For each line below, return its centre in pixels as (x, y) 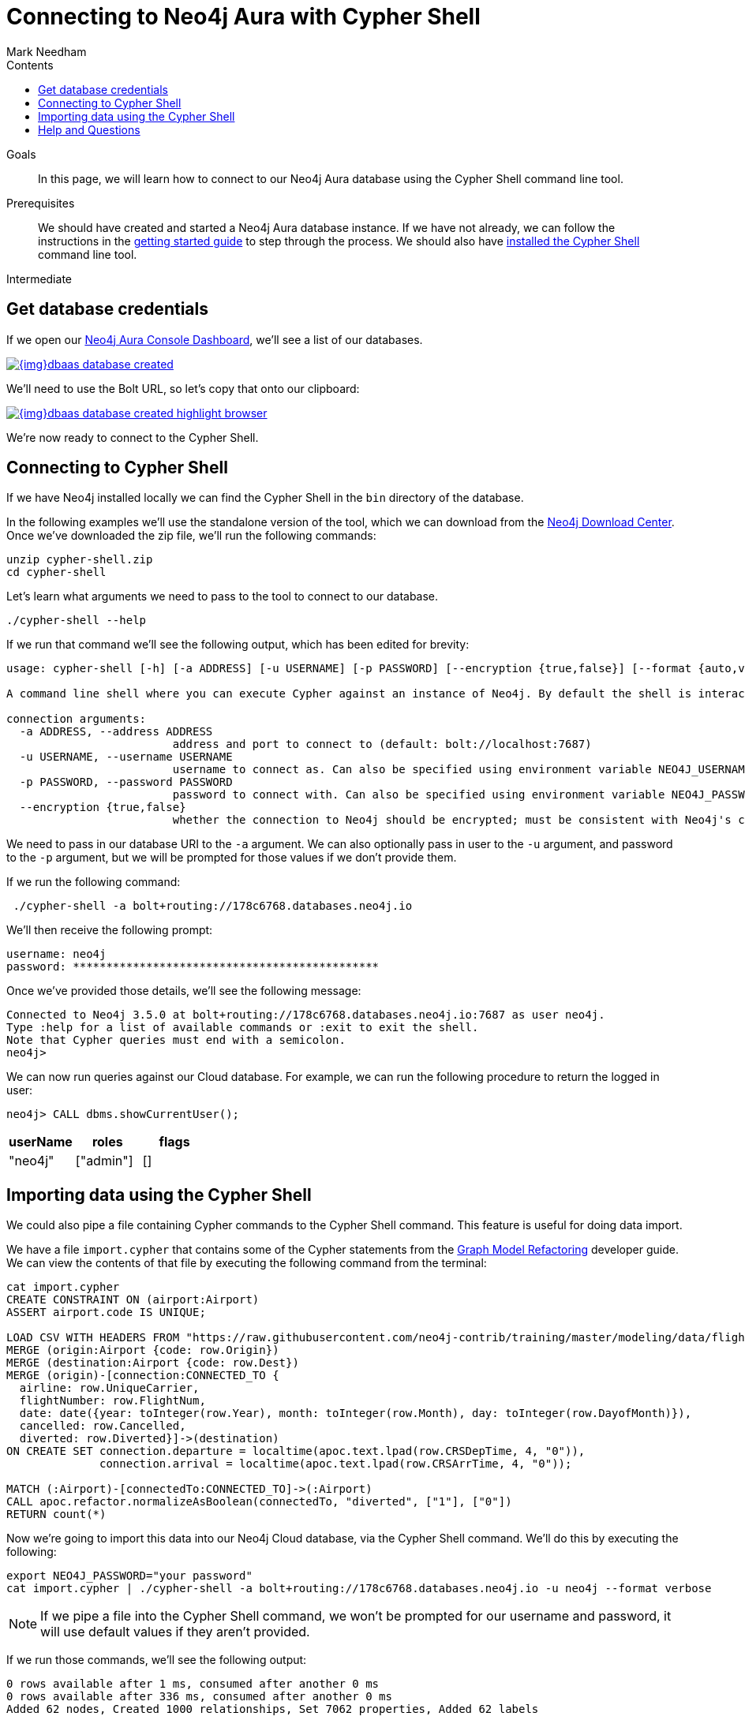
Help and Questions (89, 129)
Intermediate (39, 279)
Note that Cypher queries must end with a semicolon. (176, 1040)
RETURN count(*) (56, 1514)
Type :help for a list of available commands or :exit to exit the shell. (243, 1028)
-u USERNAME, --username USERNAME (126, 757)
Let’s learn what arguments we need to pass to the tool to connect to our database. (223, 596)
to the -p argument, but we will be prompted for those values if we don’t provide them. (232, 858)
